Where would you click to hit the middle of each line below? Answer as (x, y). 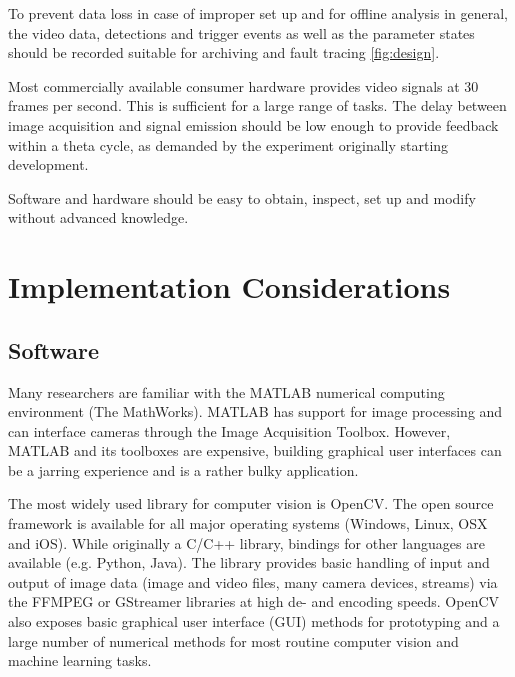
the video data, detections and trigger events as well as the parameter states (241, 32)
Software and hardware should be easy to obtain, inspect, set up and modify (242, 197)
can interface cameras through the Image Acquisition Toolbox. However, (229, 430)
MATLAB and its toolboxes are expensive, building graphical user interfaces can (255, 450)
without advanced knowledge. (98, 217)
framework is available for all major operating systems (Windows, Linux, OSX (248, 523)
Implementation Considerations (229, 286)
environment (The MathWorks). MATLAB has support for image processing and (255, 411)
